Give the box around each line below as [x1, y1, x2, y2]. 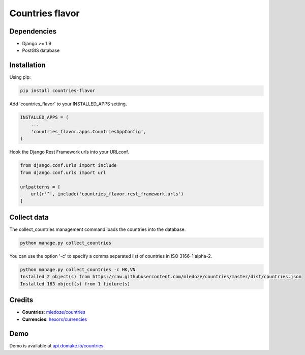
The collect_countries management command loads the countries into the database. [9, 226, 186, 232]
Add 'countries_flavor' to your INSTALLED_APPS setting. [9, 101, 127, 107]
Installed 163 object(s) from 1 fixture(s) [20, 281, 131, 287]
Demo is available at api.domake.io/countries [9, 343, 104, 349]
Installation [9, 61, 46, 70]
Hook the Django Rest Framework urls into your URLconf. [9, 149, 129, 155]
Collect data [9, 213, 49, 221]
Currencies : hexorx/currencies [22, 316, 87, 322]
